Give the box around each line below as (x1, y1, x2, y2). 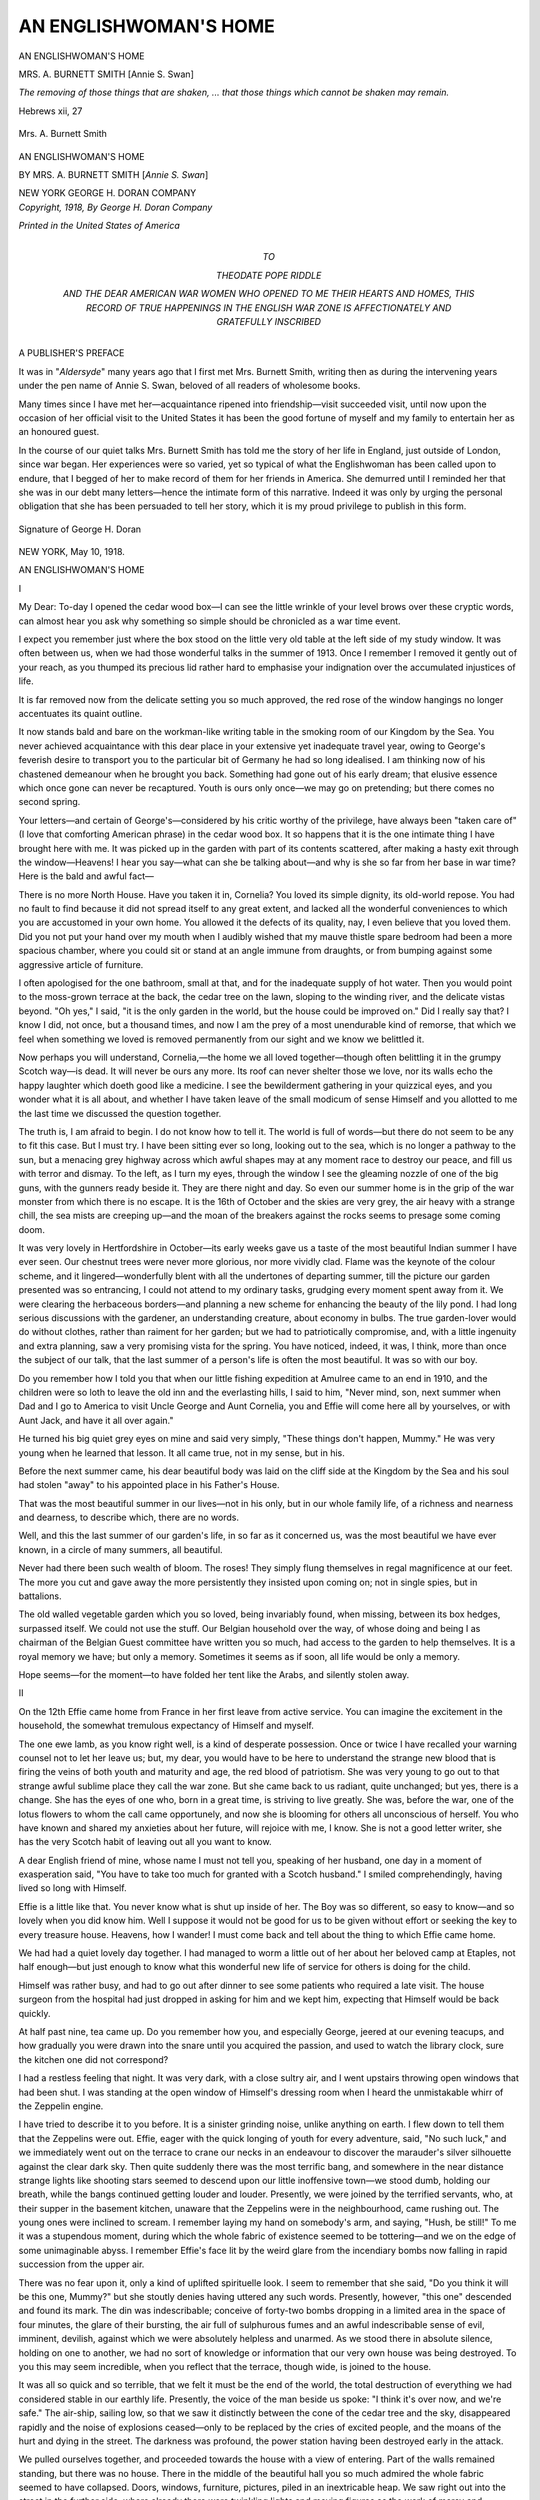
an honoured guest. (18, 426, 100, 438)
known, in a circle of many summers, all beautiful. (18, 1543, 224, 1555)
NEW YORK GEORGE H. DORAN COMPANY (18, 187, 197, 199)
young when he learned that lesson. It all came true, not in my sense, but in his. (18, 1446, 345, 1459)
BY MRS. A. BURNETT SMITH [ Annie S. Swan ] (18, 168, 209, 180)
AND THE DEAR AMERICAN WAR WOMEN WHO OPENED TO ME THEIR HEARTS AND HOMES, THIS (62, 288, 475, 300)
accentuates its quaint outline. (18, 708, 143, 719)
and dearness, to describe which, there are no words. (18, 1511, 240, 1524)
